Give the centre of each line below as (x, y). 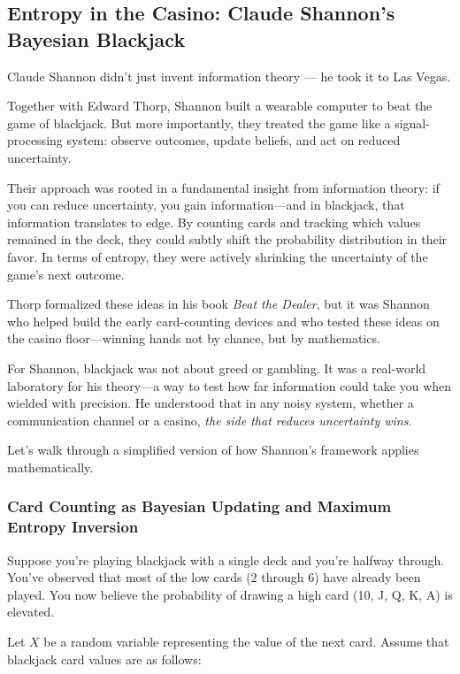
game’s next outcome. (66, 274)
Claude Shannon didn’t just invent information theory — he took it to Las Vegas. (229, 76)
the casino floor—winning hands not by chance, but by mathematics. (194, 338)
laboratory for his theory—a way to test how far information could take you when (230, 385)
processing (35, 140)
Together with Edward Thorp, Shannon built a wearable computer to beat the (220, 106)
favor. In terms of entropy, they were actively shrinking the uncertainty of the (218, 256)
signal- (412, 123)
